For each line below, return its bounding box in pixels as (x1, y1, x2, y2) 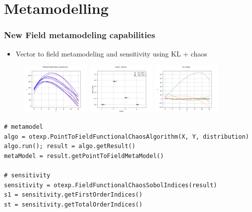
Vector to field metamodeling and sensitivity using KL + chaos (15, 48, 207, 58)
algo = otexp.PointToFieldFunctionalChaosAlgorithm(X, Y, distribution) (4, 133, 249, 140)
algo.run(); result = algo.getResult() (4, 143, 135, 150)
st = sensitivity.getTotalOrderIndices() (4, 201, 143, 208)
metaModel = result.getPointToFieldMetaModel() (4, 152, 164, 159)
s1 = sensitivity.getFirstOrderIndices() (4, 191, 143, 199)
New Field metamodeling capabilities (4, 29, 155, 41)
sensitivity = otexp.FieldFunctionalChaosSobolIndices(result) (4, 181, 217, 189)
